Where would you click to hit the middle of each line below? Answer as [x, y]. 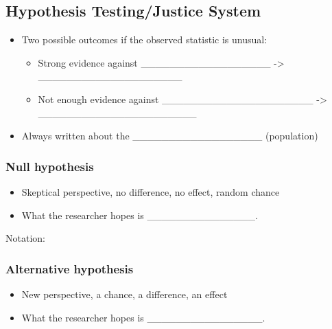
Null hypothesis [50, 166]
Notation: [25, 238]
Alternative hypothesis [70, 268]
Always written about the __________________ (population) [170, 136]
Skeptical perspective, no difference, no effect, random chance [151, 191]
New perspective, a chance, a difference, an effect [125, 294]
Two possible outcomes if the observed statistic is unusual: [144, 39]
